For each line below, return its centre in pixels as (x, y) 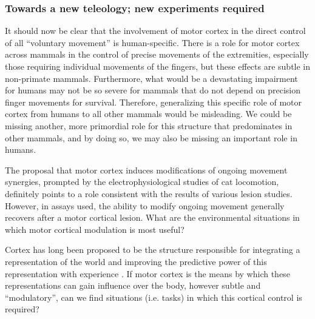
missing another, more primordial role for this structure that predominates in (149, 125)
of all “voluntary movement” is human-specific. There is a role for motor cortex (152, 42)
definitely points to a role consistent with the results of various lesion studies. (149, 193)
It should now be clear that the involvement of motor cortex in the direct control (155, 31)
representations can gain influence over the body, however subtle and (133, 285)
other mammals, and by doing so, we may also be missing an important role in (151, 137)
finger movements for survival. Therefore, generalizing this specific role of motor (154, 102)
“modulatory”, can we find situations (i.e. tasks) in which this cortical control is (154, 297)
